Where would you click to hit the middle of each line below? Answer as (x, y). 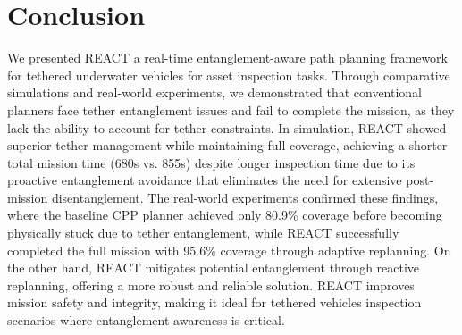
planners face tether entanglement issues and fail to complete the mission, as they (231, 109)
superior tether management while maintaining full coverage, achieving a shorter (227, 145)
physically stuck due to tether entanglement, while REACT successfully (203, 233)
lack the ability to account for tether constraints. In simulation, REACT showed (227, 127)
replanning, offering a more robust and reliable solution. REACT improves (211, 285)
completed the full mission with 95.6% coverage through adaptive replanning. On (229, 250)
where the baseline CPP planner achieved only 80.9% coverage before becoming (225, 215)
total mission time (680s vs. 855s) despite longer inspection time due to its (211, 162)
